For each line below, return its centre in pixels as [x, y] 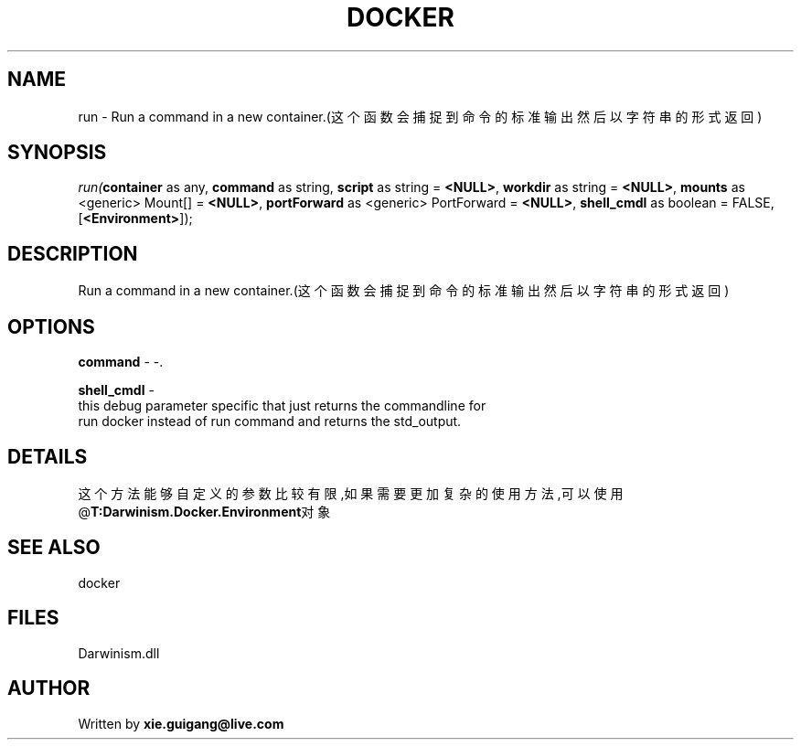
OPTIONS [51, 326]
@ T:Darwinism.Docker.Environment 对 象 [204, 511]
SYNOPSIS [57, 153]
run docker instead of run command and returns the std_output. [270, 422]
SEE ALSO [54, 548]
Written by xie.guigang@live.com [181, 723]
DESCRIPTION [73, 253]
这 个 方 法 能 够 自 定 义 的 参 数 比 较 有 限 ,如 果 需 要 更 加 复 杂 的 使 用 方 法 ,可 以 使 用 [351, 493]
